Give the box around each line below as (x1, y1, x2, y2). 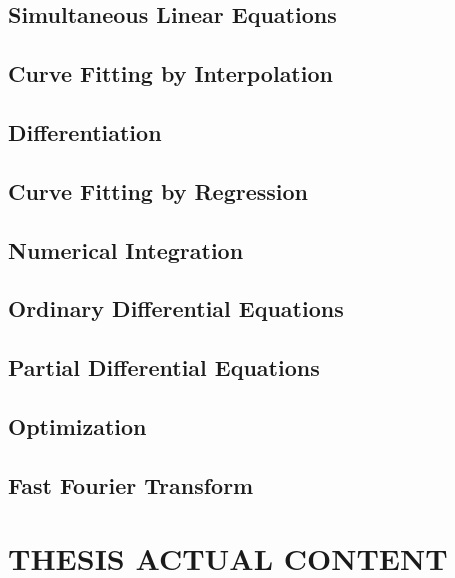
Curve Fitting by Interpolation (8, 58, 333, 89)
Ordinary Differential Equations (8, 293, 344, 324)
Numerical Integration (8, 234, 244, 265)
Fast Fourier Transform (8, 469, 254, 500)
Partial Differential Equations (8, 352, 320, 383)
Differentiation (8, 116, 162, 147)
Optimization (8, 410, 147, 441)
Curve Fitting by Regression (8, 175, 309, 206)
